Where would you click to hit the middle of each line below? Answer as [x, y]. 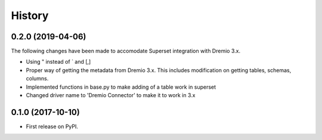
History [30, 15]
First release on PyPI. [52, 126]
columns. [37, 79]
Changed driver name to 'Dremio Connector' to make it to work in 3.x [111, 95]
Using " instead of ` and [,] [58, 62]
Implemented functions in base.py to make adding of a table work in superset [121, 87]
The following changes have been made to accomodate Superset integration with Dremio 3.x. [126, 51]
